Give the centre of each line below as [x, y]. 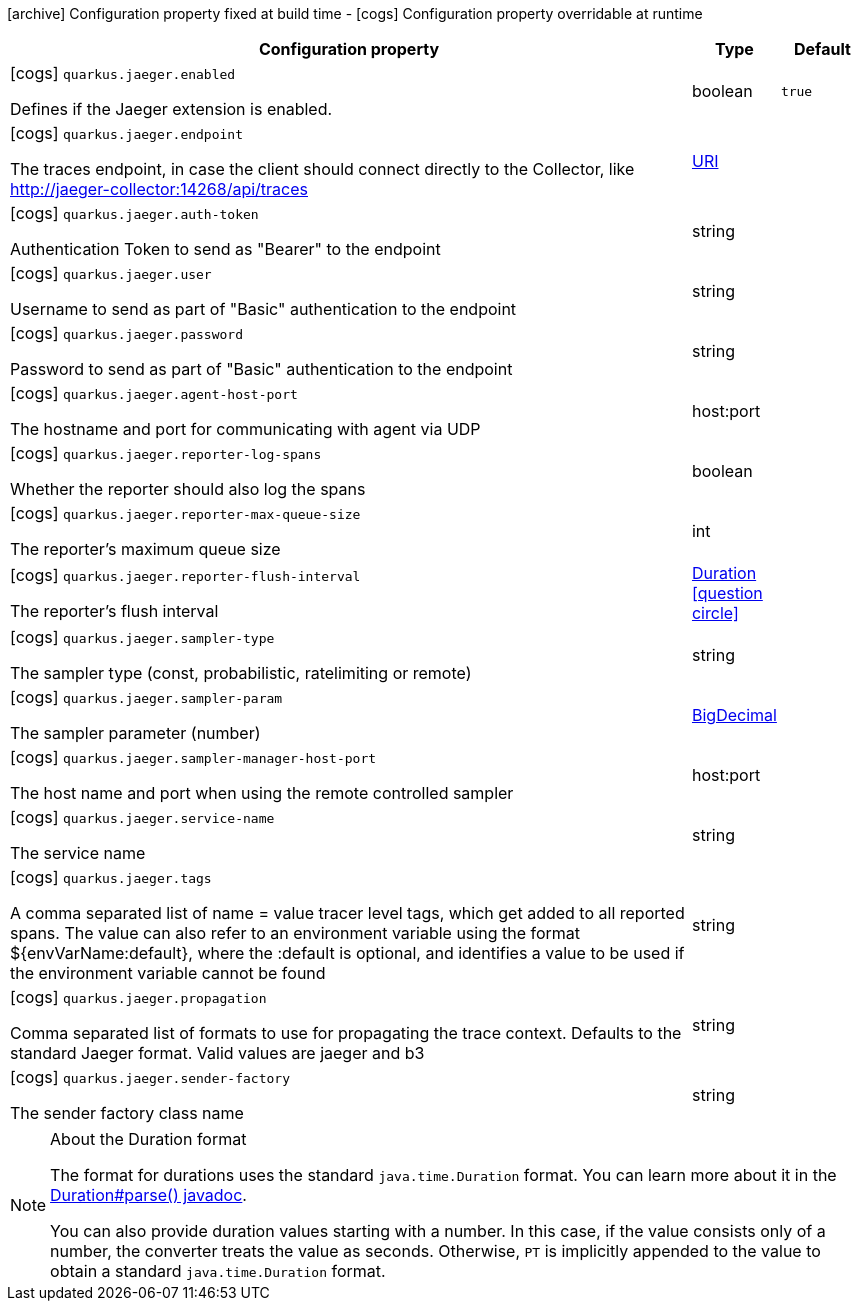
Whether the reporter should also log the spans [188, 489]
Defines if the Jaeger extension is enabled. [171, 109]
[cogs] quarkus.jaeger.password [126, 333]
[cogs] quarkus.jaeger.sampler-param [146, 697]
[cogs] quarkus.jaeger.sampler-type [142, 637]
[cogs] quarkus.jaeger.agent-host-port [154, 393]
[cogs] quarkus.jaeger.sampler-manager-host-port [193, 757]
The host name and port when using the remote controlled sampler [262, 793]
